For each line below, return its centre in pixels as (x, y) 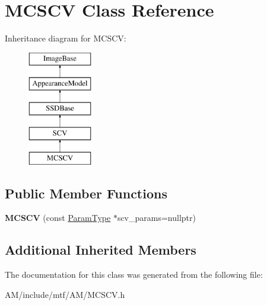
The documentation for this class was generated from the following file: (134, 274)
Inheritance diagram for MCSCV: (66, 38)
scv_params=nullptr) (156, 218)
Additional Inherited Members (101, 250)
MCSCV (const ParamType (58, 218)
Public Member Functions (86, 193)
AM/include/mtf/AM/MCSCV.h (65, 294)
